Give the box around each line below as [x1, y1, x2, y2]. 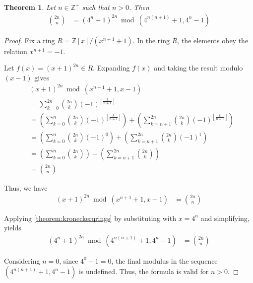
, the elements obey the [177, 35, 249, 45]
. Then [128, 2, 149, 12]
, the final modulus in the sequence [111, 255, 218, 266]
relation [4, 46, 27, 56]
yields [4, 222, 21, 233]
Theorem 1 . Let [4, 2, 56, 12]
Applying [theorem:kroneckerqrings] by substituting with [4, 212, 176, 223]
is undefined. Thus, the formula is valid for [78, 266, 209, 277]
